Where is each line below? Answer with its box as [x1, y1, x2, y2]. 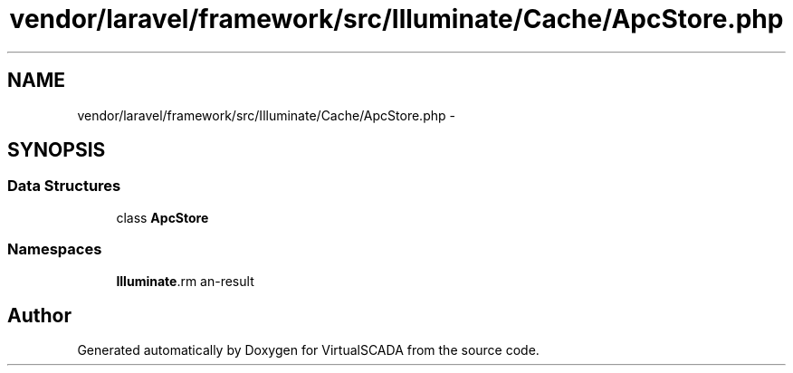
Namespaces [7, 240, 102, 259]
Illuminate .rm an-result [116, 273, 254, 289]
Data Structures [7, 177, 121, 196]
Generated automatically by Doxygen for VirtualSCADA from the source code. [77, 342, 540, 359]
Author [7, 303, 72, 327]
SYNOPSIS [7, 139, 106, 162]
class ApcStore [116, 209, 209, 225]
